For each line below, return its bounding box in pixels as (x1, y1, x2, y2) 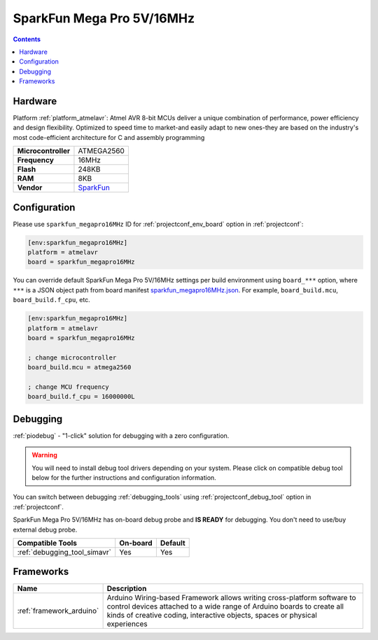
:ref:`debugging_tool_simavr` (17, 547, 112, 557)
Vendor (17, 183, 43, 192)
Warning (31, 451, 57, 460)
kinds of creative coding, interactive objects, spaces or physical (106, 611, 318, 620)
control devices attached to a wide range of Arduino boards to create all (106, 602, 344, 611)
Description (106, 584, 147, 594)
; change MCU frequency (27, 383, 110, 391)
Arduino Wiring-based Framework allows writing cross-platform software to (106, 593, 356, 603)
